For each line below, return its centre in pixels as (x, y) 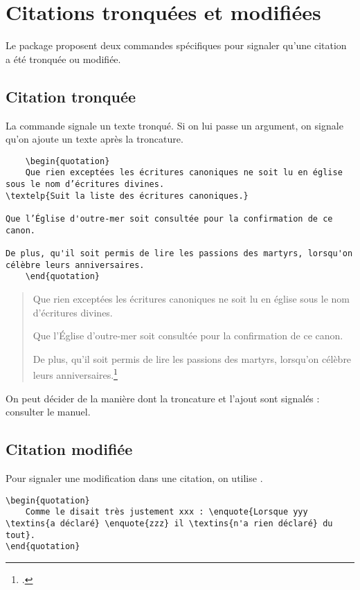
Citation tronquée (71, 96)
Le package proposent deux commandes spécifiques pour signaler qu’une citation (176, 45)
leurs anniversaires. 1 (75, 374)
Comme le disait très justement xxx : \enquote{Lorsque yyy (166, 512)
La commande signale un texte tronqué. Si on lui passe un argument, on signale (174, 125)
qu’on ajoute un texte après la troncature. (94, 139)
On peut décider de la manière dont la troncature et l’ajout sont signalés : (163, 398)
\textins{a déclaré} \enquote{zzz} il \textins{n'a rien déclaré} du (169, 523)
